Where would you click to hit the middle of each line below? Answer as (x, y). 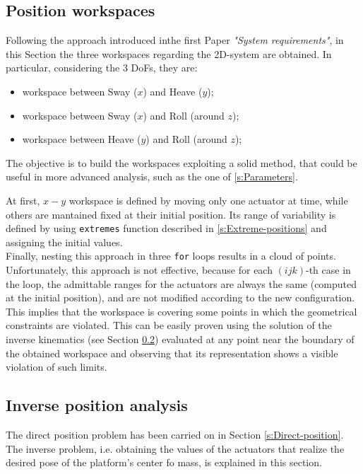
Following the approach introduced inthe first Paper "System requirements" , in (175, 40)
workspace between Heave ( (82, 139)
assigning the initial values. (64, 242)
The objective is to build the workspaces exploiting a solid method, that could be (181, 162)
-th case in (328, 270)
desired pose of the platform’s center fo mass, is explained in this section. (164, 462)
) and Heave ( (173, 91)
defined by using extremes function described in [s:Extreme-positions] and (166, 228)
